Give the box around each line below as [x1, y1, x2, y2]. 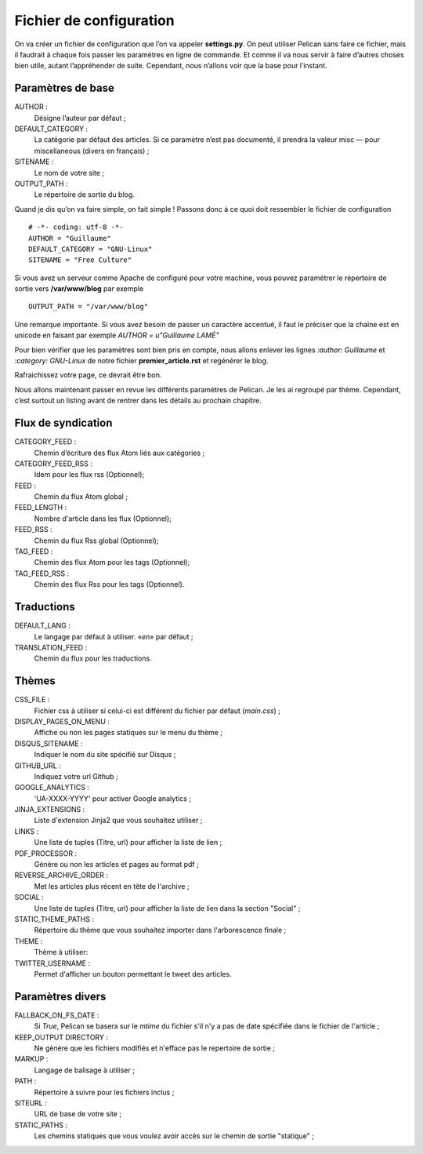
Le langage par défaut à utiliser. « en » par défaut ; [34, 632, 193, 641]
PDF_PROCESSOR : [14, 848, 78, 858]
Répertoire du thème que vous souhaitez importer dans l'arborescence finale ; [34, 926, 287, 935]
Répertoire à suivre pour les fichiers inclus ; [34, 1087, 175, 1097]
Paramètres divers [14, 989, 107, 1003]
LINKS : [14, 826, 39, 835]
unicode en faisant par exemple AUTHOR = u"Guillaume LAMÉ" [14, 330, 219, 340]
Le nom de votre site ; [34, 168, 105, 177]
